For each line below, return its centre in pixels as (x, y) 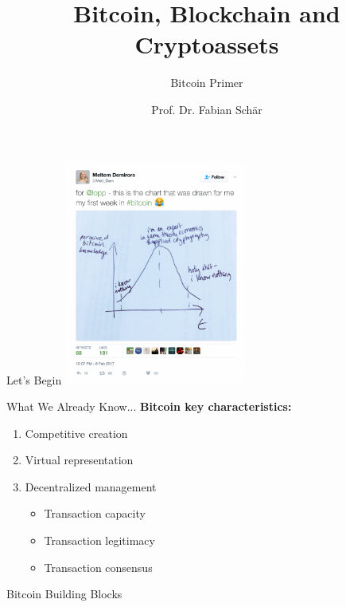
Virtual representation (79, 460)
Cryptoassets (207, 44)
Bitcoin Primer (207, 83)
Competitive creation (76, 433)
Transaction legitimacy (99, 540)
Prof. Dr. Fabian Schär (207, 109)
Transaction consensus (98, 567)
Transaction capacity (95, 513)
